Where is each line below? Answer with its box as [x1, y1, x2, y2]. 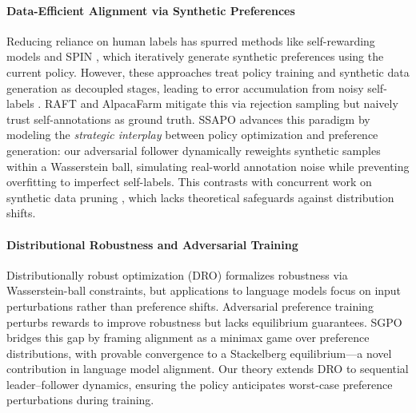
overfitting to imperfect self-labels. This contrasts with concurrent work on [6, 173, 372, 190]
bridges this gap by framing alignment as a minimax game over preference [6, 329, 370, 346]
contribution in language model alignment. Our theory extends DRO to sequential [6, 360, 409, 377]
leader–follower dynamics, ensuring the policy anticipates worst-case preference [6, 375, 393, 392]
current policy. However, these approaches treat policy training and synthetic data [6, 63, 410, 80]
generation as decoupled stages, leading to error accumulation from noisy [6, 79, 364, 96]
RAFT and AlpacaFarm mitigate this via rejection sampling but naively [44, 95, 398, 112]
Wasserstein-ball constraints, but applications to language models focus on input [6, 282, 402, 299]
